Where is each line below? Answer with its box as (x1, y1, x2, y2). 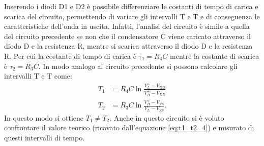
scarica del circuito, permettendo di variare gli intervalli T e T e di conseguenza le (4, 11, 260, 21)
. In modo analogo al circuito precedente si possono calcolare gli (38, 60, 238, 71)
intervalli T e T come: (4, 70, 72, 81)
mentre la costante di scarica (170, 50, 259, 61)
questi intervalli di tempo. (4, 132, 85, 142)
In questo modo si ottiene (4, 112, 84, 123)
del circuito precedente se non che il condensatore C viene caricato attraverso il (4, 30, 251, 41)
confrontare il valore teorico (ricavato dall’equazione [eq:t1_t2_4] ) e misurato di (4, 122, 254, 133)
